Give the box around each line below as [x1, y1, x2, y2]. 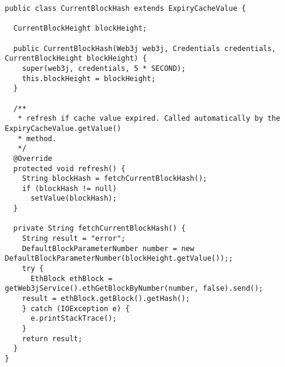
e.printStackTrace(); [30, 314, 117, 323]
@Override [13, 154, 52, 163]
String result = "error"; [22, 234, 126, 243]
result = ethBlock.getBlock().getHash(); [22, 294, 190, 303]
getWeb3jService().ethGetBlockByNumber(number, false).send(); [5, 284, 263, 293]
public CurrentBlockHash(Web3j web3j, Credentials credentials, [13, 44, 277, 53]
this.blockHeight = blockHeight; [22, 74, 156, 83]
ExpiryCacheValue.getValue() [5, 124, 121, 133]
